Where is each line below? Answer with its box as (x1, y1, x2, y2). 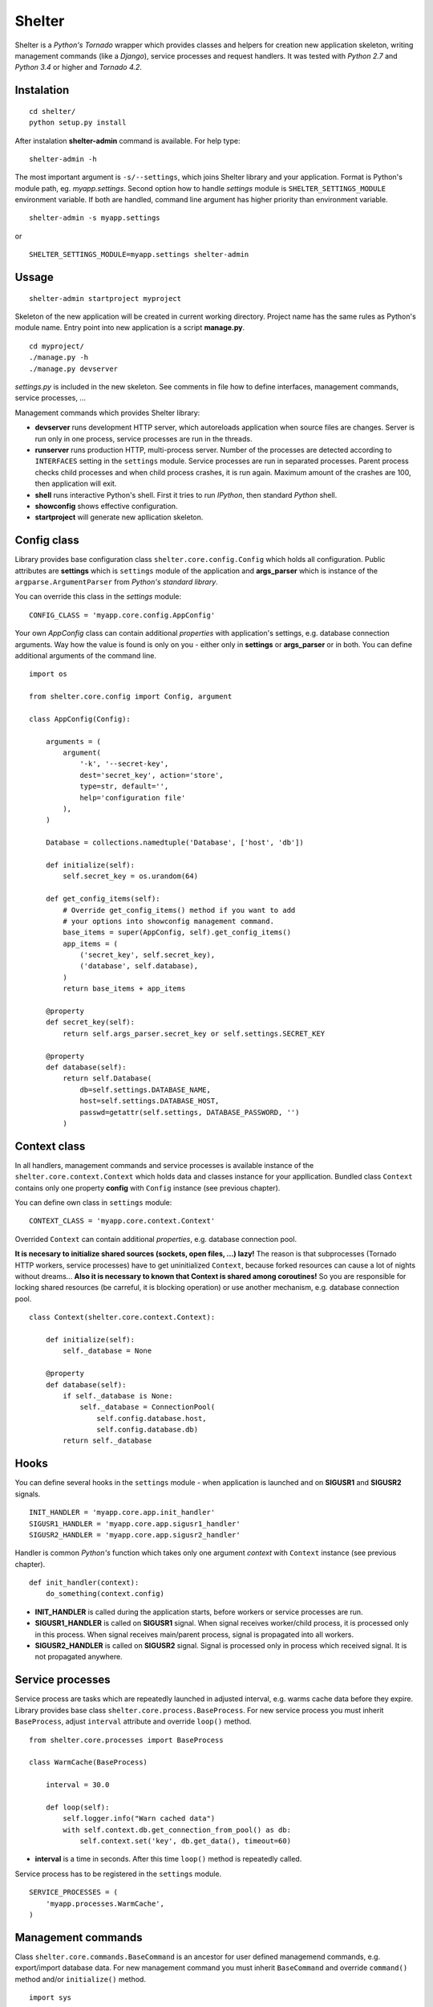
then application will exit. (34, 478, 117, 489)
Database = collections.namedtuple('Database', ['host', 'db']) (45, 838, 304, 847)
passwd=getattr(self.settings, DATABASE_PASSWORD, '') (79, 1108, 300, 1117)
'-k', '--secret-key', (79, 759, 169, 768)
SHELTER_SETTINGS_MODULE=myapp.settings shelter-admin (29, 250, 249, 259)
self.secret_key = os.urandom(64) (63, 872, 199, 881)
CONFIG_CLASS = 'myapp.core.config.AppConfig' (29, 610, 216, 620)
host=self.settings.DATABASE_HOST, (79, 1097, 220, 1105)
